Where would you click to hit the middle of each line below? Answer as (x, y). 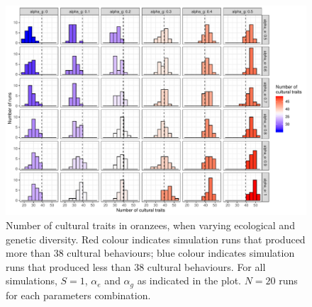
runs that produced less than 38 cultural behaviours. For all (136, 266)
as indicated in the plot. (189, 280)
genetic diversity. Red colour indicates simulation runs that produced (156, 239)
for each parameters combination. (78, 295)
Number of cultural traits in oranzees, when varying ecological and (150, 225)
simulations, (32, 280)
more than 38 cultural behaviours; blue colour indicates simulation (150, 253)
